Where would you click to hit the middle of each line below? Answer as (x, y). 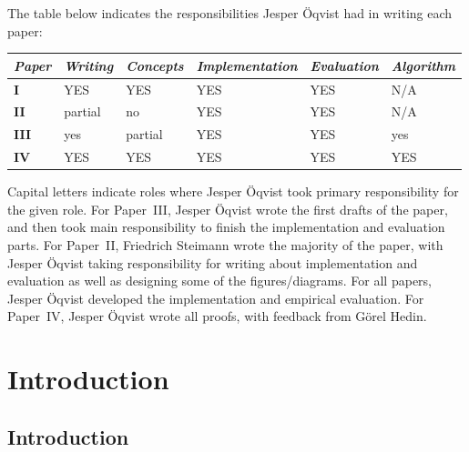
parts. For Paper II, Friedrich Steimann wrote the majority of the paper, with (225, 244)
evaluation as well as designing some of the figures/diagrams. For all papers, (219, 281)
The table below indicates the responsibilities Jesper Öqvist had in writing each (230, 13)
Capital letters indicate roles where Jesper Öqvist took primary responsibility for (233, 191)
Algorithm (423, 65)
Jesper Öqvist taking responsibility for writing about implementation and (213, 262)
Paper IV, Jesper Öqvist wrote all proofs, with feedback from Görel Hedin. (217, 316)
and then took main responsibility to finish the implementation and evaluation (226, 227)
